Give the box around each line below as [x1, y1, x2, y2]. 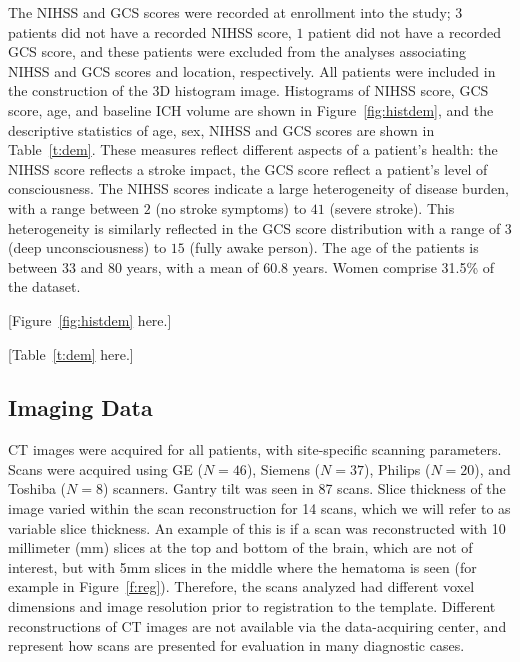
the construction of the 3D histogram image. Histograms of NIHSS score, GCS [8, 80, 489, 101]
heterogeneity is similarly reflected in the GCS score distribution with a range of [8, 217, 501, 238]
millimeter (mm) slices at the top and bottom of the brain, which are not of [8, 537, 473, 558]
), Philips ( [363, 458, 431, 479]
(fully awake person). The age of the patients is [189, 237, 479, 258]
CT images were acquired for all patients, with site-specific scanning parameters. [8, 439, 502, 460]
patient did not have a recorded [308, 21, 502, 42]
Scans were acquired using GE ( [8, 458, 203, 479]
